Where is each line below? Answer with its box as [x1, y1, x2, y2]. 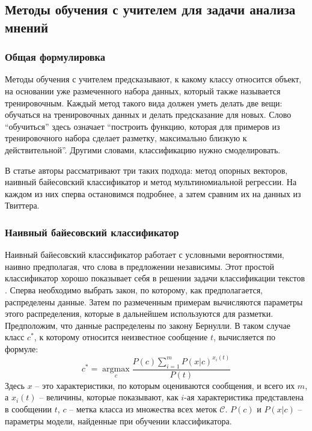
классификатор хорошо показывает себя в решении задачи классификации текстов [5, 272, 305, 284]
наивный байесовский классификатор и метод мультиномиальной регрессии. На [5, 176, 297, 188]
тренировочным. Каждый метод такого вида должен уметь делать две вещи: [5, 96, 283, 109]
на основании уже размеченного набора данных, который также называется [5, 84, 281, 97]
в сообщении [5, 402, 52, 415]
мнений [5, 17, 49, 36]
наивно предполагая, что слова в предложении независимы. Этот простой [5, 260, 275, 272]
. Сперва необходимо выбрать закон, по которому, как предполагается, [5, 283, 263, 296]
